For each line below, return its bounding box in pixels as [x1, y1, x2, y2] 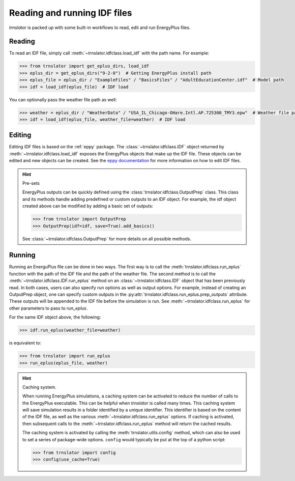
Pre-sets [22, 180, 40, 186]
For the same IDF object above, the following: [9, 314, 101, 320]
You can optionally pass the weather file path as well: [9, 96, 117, 103]
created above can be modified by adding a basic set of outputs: [22, 203, 153, 209]
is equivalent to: [9, 340, 41, 346]
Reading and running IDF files [9, 7, 132, 18]
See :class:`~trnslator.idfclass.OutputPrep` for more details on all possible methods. [22, 236, 192, 242]
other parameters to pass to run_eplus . [9, 305, 88, 311]
